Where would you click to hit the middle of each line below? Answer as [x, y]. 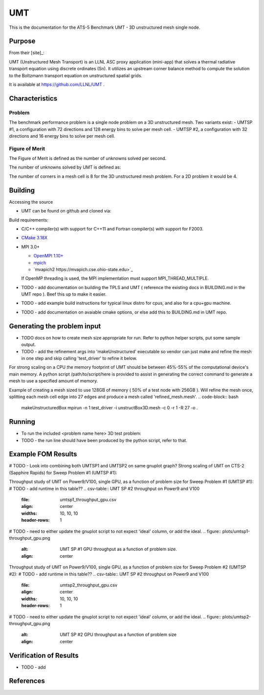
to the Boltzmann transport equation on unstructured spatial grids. [76, 75]
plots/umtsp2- [237, 617]
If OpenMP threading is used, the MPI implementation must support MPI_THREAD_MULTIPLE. [115, 278]
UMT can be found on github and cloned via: [66, 211]
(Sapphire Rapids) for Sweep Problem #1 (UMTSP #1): [63, 473]
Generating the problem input [55, 326]
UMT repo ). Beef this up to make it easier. [64, 294]
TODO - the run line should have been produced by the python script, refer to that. [104, 440]
